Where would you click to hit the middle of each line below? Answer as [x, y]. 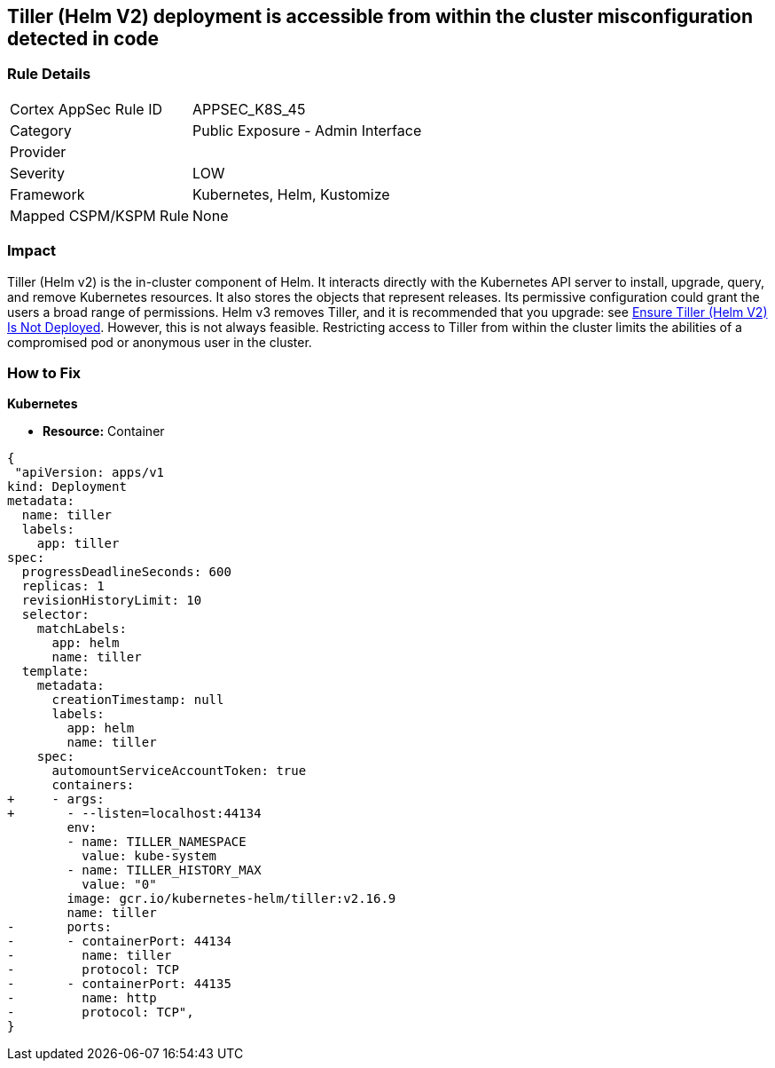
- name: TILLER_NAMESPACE [157, 842]
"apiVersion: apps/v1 [90, 473]
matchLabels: [82, 629]
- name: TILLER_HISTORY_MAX [164, 870]
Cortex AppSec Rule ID [86, 109]
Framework [47, 194]
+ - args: [56, 799]
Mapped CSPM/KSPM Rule [100, 215]
